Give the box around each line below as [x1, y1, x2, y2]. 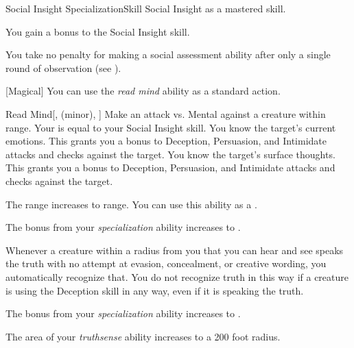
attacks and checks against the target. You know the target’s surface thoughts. [5, 147, 335, 161]
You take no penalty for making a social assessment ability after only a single [5, 47, 331, 62]
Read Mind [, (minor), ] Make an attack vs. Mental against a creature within [5, 106, 326, 121]
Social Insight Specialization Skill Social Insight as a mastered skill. [5, 1, 286, 15]
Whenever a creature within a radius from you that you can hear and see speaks [5, 243, 344, 257]
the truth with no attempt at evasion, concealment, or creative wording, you [5, 256, 327, 271]
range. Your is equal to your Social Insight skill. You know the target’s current [5, 120, 336, 134]
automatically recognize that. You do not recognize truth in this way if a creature [5, 269, 349, 284]
